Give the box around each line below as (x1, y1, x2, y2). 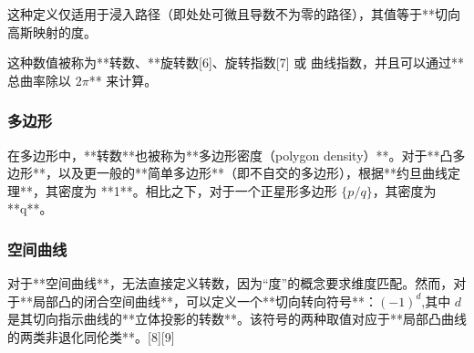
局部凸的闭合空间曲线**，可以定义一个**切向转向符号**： (32, 291, 377, 310)
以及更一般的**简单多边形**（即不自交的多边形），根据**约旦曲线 (57, 163, 448, 182)
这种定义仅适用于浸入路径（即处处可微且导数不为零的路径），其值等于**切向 (7, 5, 460, 23)
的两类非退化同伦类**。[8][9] (7, 327, 175, 346)
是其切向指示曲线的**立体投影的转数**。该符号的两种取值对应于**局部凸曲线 (7, 309, 467, 328)
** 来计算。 (88, 70, 158, 89)
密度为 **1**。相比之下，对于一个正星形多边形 (57, 181, 337, 200)
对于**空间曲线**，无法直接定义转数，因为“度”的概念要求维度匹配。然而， (7, 274, 454, 293)
